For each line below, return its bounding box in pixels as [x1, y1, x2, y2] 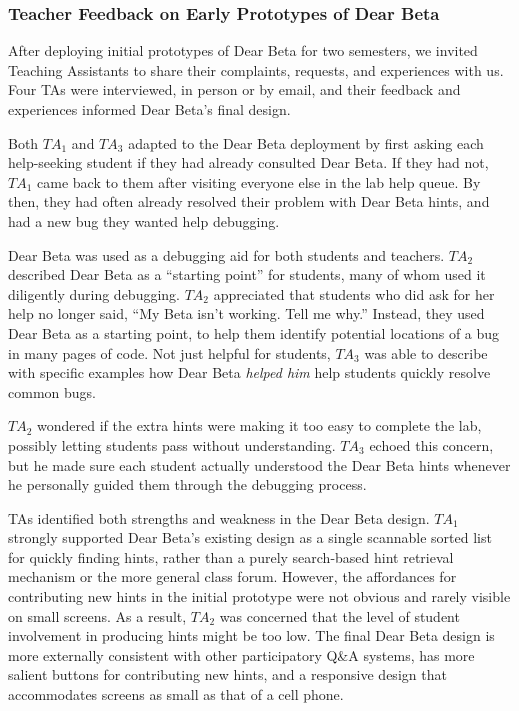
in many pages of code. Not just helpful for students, [8, 342, 331, 363]
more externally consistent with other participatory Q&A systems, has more [8, 644, 475, 665]
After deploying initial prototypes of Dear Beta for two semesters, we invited [8, 40, 478, 61]
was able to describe [364, 342, 488, 363]
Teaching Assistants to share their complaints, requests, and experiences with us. [8, 59, 504, 80]
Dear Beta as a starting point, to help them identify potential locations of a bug [8, 322, 500, 343]
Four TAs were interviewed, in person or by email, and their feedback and [8, 79, 461, 100]
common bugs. [8, 381, 96, 402]
